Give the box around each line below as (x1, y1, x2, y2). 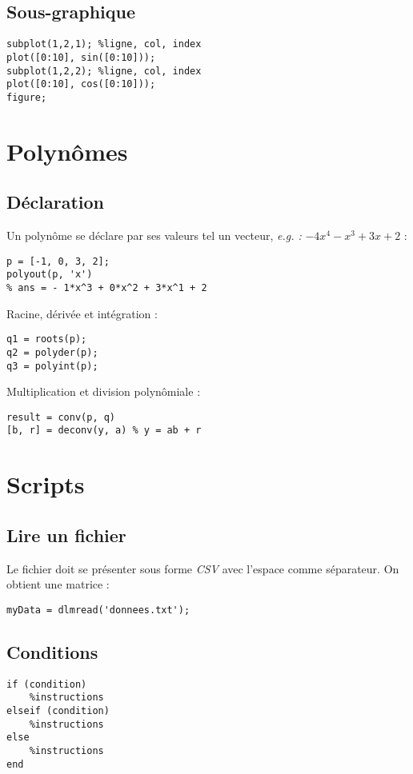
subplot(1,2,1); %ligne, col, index (6, 38, 202, 50)
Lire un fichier (6, 522, 126, 547)
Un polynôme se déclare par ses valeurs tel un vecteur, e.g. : (6, 227, 302, 244)
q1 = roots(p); (6, 333, 87, 345)
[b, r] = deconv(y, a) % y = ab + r (6, 425, 202, 437)
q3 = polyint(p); (6, 360, 98, 372)
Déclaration (6, 190, 105, 214)
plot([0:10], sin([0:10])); (6, 51, 156, 63)
